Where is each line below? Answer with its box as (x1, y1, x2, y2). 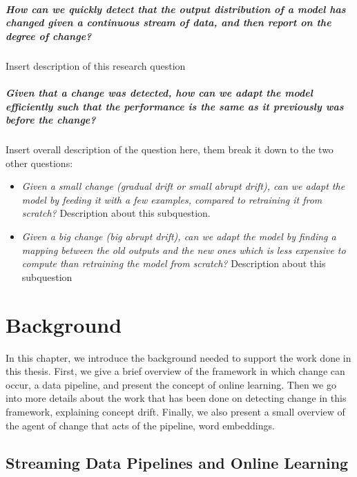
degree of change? (6, 28, 92, 43)
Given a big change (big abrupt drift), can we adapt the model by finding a (21, 229, 336, 244)
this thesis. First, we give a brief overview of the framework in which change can (6, 364, 345, 378)
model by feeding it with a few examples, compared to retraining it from (21, 192, 322, 206)
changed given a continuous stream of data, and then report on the (6, 15, 331, 30)
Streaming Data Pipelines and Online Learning (6, 451, 349, 473)
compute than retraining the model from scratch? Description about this (21, 256, 326, 271)
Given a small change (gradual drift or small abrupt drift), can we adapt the (21, 179, 345, 193)
